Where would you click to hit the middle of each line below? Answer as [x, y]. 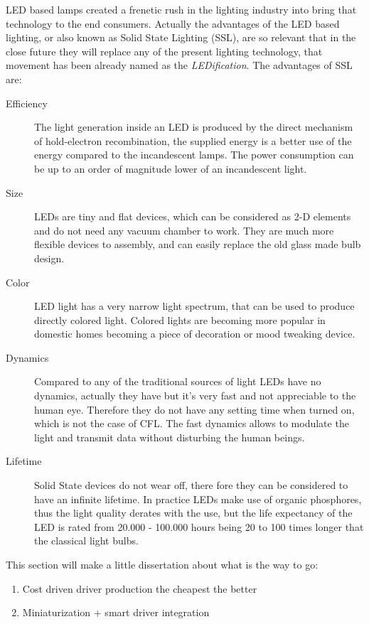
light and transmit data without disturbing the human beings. [170, 437]
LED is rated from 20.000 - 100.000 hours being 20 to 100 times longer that [199, 526]
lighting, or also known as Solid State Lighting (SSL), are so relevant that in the [181, 37]
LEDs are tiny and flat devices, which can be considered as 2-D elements [193, 216]
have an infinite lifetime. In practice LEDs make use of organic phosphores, [198, 499]
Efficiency [27, 103]
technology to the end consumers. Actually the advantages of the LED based [173, 23]
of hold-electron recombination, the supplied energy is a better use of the [193, 140]
